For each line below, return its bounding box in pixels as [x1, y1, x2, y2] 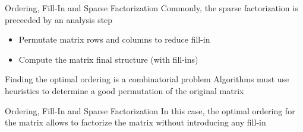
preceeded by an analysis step [5, 13, 113, 25]
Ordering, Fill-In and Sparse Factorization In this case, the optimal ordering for [5, 104, 295, 117]
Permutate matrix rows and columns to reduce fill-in [18, 33, 210, 46]
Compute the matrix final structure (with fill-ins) [18, 53, 198, 65]
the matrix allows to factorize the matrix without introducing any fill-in [5, 116, 266, 128]
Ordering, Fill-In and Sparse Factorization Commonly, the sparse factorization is [5, 2, 298, 14]
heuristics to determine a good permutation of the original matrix [5, 84, 244, 96]
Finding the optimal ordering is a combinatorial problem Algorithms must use [5, 73, 289, 85]
